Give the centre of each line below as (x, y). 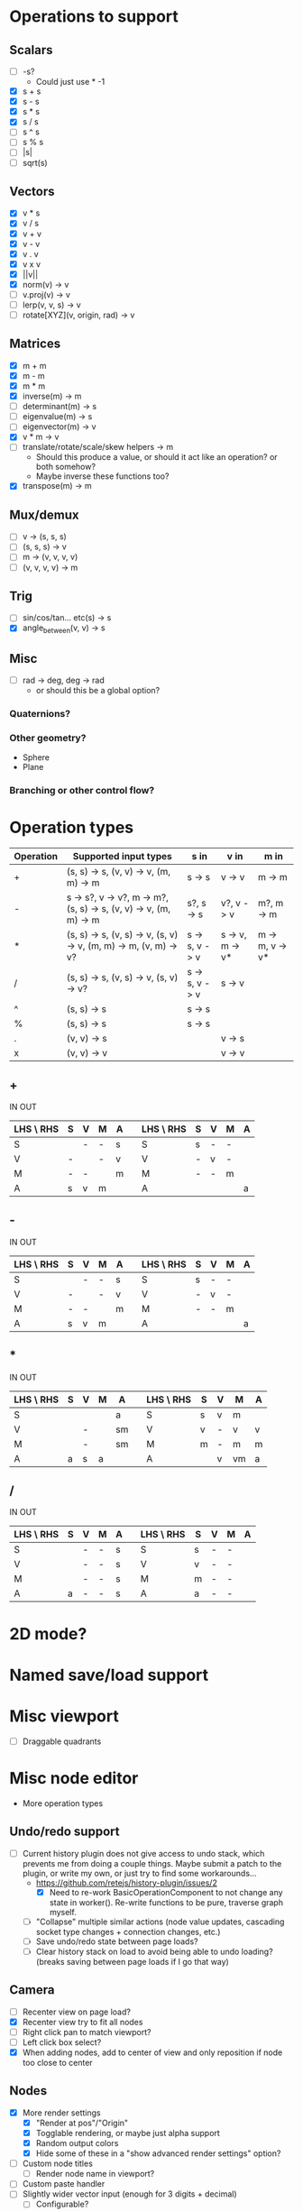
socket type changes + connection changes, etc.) (128, 1931)
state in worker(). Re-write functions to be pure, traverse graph (166, 1902)
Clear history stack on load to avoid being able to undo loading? (154, 1951)
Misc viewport (64, 1716)
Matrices (35, 344)
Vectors (32, 191)
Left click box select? (62, 2042)
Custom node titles (57, 2164)
